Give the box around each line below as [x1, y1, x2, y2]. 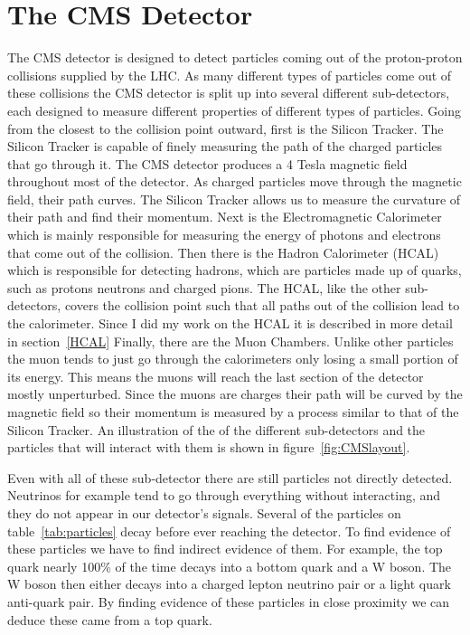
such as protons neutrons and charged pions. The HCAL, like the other [7, 278, 401, 297]
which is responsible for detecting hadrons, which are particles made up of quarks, [7, 261, 462, 280]
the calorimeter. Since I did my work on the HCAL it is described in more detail [7, 314, 453, 333]
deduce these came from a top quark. [7, 610, 212, 629]
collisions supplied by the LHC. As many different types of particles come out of [7, 65, 452, 84]
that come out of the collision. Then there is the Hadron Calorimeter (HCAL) [7, 242, 439, 261]
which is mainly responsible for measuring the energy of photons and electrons [7, 225, 441, 244]
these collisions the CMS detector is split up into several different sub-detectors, [7, 83, 450, 102]
